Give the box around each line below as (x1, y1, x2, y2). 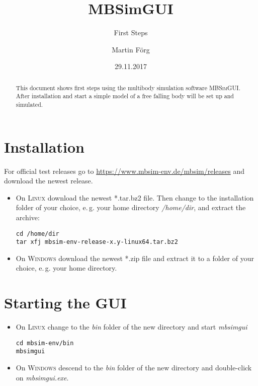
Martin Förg (112, 44, 150, 54)
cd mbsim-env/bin (16, 339, 74, 347)
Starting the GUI (4, 292, 127, 313)
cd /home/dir (16, 230, 59, 237)
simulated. (16, 100, 43, 109)
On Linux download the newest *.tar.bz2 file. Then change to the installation (16, 192, 254, 203)
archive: (16, 212, 40, 222)
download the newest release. (4, 175, 93, 186)
